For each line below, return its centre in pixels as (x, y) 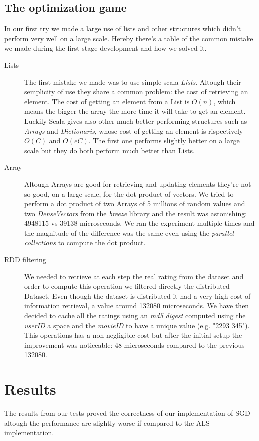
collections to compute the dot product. (85, 243)
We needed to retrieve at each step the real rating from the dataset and (134, 276)
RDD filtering (25, 260)
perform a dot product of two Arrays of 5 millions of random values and (135, 203)
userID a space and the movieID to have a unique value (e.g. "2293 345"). (137, 325)
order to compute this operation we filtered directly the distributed (127, 286)
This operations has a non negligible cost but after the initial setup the (133, 335)
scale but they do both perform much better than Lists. (109, 150)
